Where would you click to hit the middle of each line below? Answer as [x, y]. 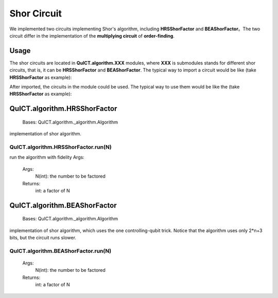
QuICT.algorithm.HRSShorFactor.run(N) [60, 147]
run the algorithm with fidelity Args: [47, 157]
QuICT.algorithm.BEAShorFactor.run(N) [60, 251]
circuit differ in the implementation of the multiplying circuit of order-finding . [92, 36]
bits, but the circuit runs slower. [43, 238]
